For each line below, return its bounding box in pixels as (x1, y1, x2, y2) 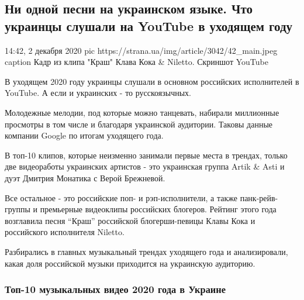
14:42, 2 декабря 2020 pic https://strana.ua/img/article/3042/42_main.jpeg (5, 44, 278, 56)
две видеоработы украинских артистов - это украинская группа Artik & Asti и (5, 160, 285, 173)
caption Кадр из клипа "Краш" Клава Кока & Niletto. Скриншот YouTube (5, 56, 268, 68)
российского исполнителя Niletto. (5, 226, 125, 238)
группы (5, 203, 30, 215)
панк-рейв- (240, 191, 278, 204)
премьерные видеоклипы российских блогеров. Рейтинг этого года (40, 203, 277, 215)
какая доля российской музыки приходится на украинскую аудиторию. (5, 257, 255, 269)
